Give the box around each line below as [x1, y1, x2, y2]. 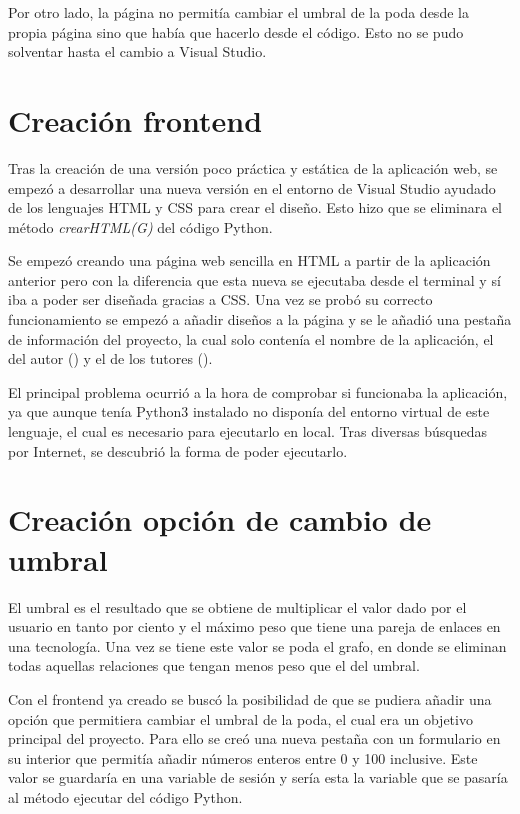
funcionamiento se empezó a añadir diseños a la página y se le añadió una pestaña [8, 309, 512, 330]
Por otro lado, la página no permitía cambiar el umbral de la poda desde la [8, 2, 469, 22]
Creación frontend [8, 99, 263, 140]
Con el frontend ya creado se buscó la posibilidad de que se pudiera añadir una [8, 688, 492, 709]
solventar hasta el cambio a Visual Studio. [8, 41, 267, 62]
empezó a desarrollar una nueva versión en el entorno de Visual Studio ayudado [8, 177, 496, 198]
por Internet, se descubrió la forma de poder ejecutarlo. [8, 440, 348, 461]
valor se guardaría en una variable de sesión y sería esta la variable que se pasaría [8, 767, 508, 788]
